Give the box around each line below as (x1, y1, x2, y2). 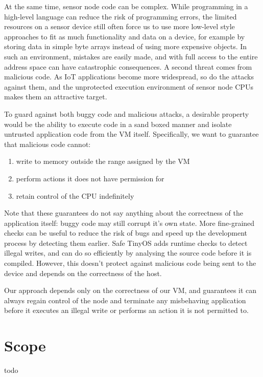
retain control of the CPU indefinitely (16, 190, 134, 201)
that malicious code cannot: (4, 138, 91, 149)
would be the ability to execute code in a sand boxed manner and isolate (4, 118, 232, 129)
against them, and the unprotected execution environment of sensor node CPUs (4, 81, 253, 92)
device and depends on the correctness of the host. (4, 267, 162, 278)
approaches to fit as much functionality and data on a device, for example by (4, 31, 245, 41)
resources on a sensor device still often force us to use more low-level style (4, 21, 235, 32)
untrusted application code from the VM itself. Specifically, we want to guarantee (4, 129, 259, 139)
